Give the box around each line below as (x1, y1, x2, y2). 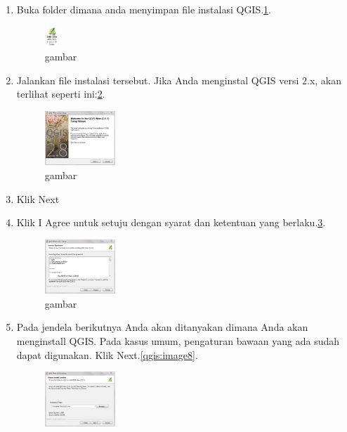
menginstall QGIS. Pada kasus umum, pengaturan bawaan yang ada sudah (16, 333, 339, 348)
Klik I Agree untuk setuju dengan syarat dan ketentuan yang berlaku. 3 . (16, 215, 326, 230)
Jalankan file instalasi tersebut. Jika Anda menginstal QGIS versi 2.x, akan (16, 72, 342, 87)
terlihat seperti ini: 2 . (16, 86, 105, 101)
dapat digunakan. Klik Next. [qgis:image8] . (16, 347, 198, 362)
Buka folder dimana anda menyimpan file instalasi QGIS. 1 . (16, 2, 272, 16)
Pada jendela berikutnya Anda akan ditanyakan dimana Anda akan (16, 320, 308, 334)
